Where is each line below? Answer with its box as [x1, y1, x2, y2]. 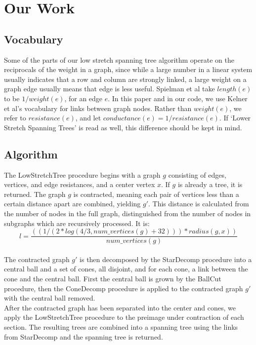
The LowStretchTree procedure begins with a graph [4, 169, 161, 180]
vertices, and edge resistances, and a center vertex [4, 179, 155, 190]
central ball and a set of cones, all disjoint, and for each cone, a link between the [4, 264, 248, 274]
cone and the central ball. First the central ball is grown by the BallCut [4, 273, 221, 283]
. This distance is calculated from [148, 198, 249, 209]
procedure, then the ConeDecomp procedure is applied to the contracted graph [4, 283, 243, 293]
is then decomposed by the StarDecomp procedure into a [80, 254, 252, 264]
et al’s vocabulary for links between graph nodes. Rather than [4, 103, 192, 113]
